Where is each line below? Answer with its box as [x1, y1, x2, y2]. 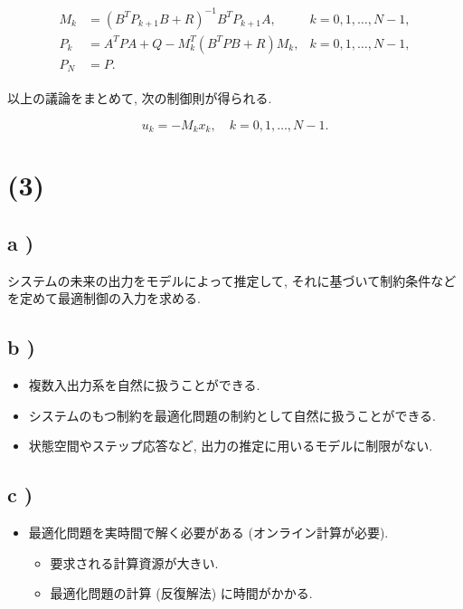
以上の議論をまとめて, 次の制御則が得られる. [7, 89, 272, 108]
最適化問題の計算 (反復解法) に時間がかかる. [50, 584, 313, 603]
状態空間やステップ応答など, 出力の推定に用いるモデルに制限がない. [28, 436, 433, 455]
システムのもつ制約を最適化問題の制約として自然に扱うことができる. [28, 405, 437, 424]
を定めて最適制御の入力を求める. [7, 289, 201, 308]
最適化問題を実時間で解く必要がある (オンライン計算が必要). [28, 523, 389, 542]
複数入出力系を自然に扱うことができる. [28, 376, 260, 395]
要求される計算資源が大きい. [50, 553, 219, 572]
